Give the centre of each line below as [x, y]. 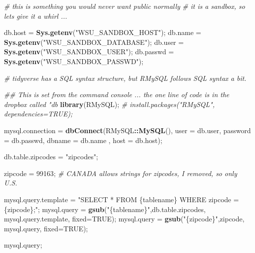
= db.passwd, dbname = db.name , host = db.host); [83, 140]
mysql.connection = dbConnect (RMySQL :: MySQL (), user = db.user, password [127, 130]
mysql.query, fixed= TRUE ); [46, 228]
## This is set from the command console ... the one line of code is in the [117, 94]
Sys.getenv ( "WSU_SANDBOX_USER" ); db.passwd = [89, 52]
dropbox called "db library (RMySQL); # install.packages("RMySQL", [109, 104]
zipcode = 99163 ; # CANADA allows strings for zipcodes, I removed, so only [121, 173]
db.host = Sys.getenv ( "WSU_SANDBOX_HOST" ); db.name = [103, 32]
